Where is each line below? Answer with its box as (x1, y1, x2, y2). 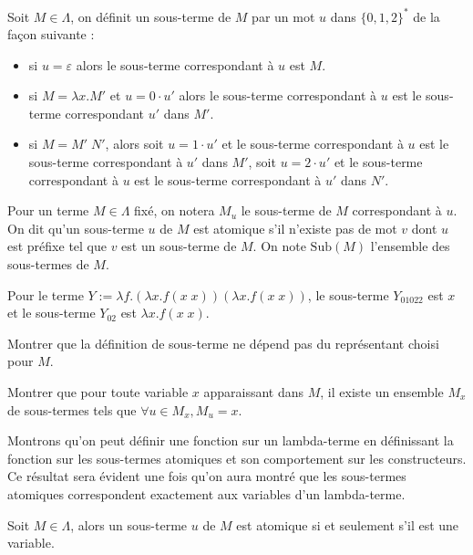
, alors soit (105, 134, 164, 153)
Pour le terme (7, 285, 84, 304)
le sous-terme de (241, 201, 332, 220)
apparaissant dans (203, 382, 304, 401)
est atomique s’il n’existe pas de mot (193, 218, 397, 237)
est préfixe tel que (7, 236, 107, 256)
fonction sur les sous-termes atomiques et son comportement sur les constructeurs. (7, 448, 467, 467)
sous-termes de (7, 255, 89, 274)
